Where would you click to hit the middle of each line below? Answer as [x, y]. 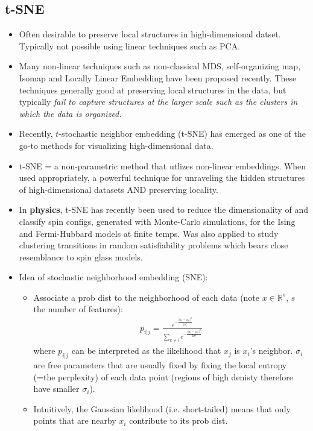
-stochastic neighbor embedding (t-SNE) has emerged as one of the [182, 134]
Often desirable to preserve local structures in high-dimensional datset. [150, 34]
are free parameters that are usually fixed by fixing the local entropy [160, 364]
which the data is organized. [70, 113]
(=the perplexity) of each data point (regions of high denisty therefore [163, 376]
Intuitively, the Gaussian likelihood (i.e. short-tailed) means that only [162, 408]
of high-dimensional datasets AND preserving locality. [119, 189]
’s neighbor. [271, 351]
